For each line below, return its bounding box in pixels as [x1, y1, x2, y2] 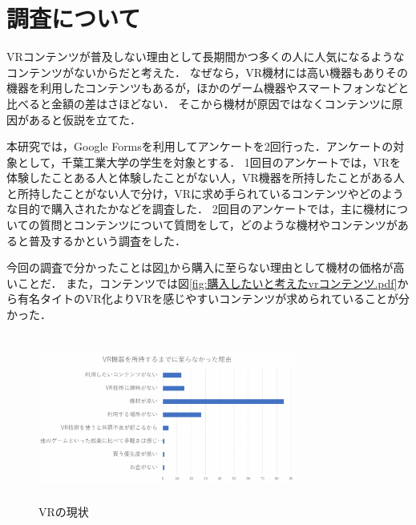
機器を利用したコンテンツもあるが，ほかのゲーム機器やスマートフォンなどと [6, 79, 410, 96]
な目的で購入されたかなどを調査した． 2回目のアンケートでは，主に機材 [6, 200, 386, 217]
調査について [6, 2, 141, 34]
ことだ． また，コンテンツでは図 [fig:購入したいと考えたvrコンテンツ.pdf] [17, 274, 398, 291]
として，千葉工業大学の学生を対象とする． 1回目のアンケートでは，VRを [17, 153, 402, 170]
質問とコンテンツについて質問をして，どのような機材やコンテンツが [39, 216, 398, 233]
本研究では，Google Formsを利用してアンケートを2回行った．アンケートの [6, 138, 394, 155]
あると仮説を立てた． [28, 111, 141, 127]
